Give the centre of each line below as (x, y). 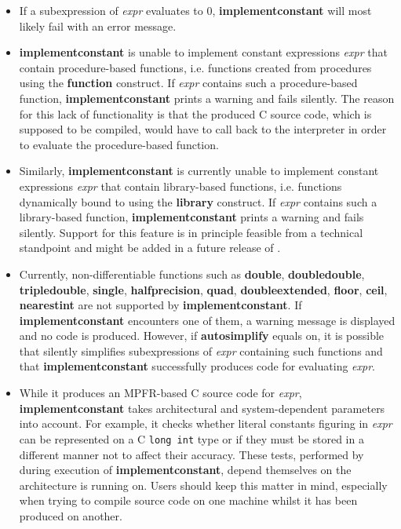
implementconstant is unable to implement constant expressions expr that (203, 52)
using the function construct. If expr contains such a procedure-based (188, 83)
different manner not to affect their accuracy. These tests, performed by (191, 454)
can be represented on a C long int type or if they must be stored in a (191, 438)
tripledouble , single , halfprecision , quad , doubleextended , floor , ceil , (203, 289)
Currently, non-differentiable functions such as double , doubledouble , (192, 274)
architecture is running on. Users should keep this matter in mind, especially (203, 485)
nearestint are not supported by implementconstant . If (160, 305)
